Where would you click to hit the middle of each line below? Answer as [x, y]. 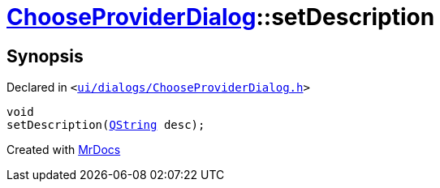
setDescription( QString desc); [106, 125]
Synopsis [45, 56]
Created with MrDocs [64, 150]
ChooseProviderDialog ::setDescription [221, 17]
